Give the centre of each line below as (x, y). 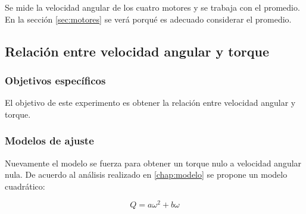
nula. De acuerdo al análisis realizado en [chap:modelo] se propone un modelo (146, 174)
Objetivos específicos (55, 80)
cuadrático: (25, 186)
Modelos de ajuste (49, 141)
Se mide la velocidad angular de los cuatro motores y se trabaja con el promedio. (152, 7)
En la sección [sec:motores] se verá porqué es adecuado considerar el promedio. (148, 19)
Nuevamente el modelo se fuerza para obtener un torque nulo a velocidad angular (153, 163)
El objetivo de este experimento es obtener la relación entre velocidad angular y (150, 103)
